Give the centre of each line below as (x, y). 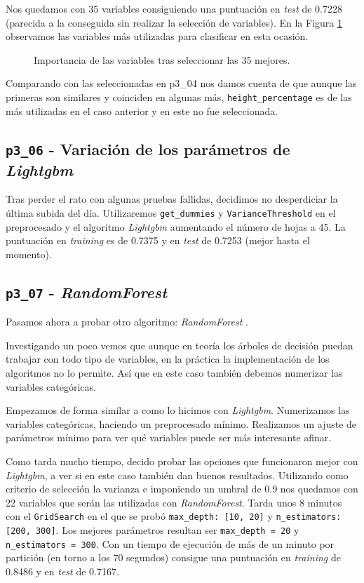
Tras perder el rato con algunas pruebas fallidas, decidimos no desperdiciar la (172, 199)
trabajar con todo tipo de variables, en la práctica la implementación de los (168, 359)
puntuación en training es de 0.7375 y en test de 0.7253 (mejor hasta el (158, 240)
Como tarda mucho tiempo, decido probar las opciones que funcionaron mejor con (182, 461)
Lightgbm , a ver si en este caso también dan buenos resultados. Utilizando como (177, 475)
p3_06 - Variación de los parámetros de (148, 148)
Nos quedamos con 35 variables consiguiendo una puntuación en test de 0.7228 (174, 8)
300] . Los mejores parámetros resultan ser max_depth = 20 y (167, 529)
